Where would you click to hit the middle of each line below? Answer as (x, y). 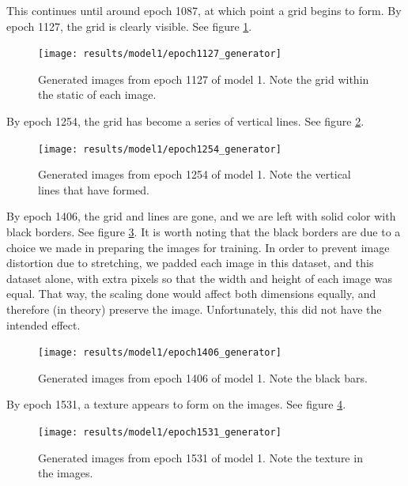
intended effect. (43, 324)
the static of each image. (97, 94)
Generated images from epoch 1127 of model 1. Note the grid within (204, 79)
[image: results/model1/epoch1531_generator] (160, 433)
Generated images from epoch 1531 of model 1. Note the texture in (200, 457)
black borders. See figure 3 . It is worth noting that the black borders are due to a (204, 232)
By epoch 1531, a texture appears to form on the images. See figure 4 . (176, 404)
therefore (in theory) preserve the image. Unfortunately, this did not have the (194, 309)
